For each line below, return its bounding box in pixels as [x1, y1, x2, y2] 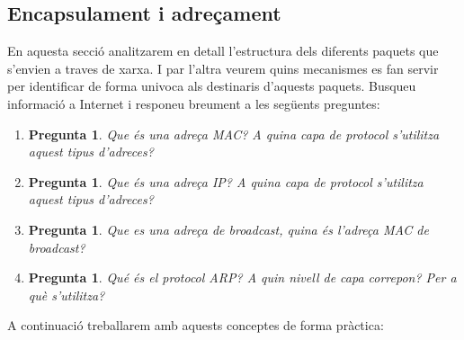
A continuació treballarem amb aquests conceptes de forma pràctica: [7, 316, 384, 335]
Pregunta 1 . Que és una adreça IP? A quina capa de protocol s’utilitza [28, 172, 424, 191]
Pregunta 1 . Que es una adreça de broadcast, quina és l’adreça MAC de [28, 219, 429, 238]
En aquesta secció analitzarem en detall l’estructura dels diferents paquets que [7, 41, 439, 60]
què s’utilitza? [28, 285, 105, 304]
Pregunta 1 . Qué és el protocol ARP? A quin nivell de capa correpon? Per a [28, 268, 457, 287]
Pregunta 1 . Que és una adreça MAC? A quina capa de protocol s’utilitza [28, 124, 440, 143]
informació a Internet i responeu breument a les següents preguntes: [7, 94, 380, 112]
